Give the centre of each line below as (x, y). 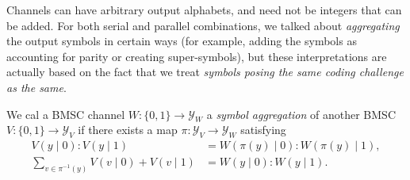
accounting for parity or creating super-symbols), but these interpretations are (197, 56)
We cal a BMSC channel (66, 114)
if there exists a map (128, 130)
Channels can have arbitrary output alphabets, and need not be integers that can (204, 10)
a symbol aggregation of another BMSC (301, 114)
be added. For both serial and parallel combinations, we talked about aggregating (203, 25)
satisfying (263, 130)
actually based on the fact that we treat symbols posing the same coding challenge (205, 72)
